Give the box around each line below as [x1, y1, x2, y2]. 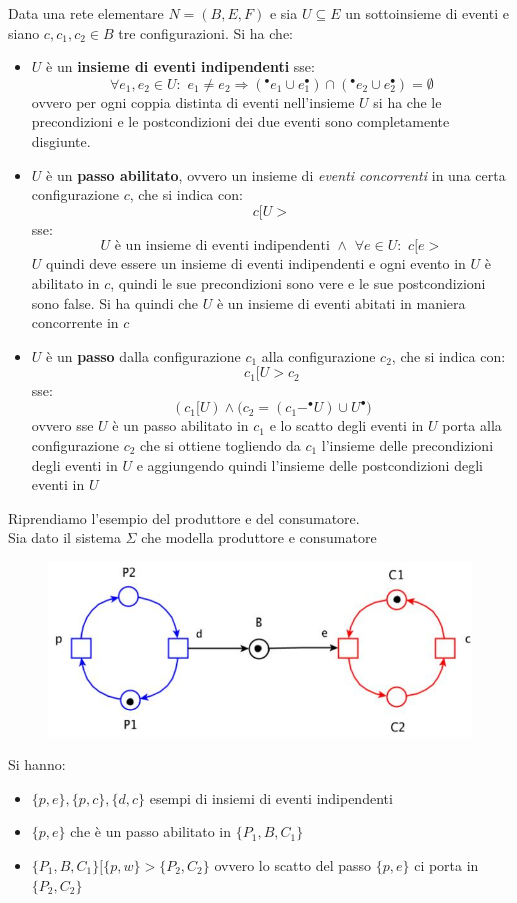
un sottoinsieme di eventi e [345, 3, 510, 23]
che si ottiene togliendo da [140, 435, 301, 455]
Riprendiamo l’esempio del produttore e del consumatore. [8, 507, 360, 528]
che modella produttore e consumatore [141, 527, 377, 548]
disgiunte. [31, 130, 91, 151]
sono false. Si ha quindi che [31, 292, 199, 313]
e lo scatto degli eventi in [269, 415, 424, 436]
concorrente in [31, 312, 119, 333]
